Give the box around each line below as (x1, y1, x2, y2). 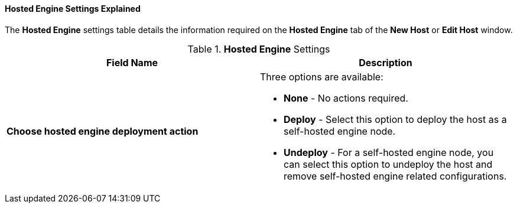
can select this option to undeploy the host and (284, 158, 493, 170)
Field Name (106, 56, 158, 69)
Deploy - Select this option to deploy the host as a (284, 113, 507, 125)
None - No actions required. (284, 92, 408, 104)
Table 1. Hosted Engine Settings (187, 43, 330, 55)
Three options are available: (260, 70, 383, 83)
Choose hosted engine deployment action (6, 125, 199, 137)
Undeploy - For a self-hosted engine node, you (284, 146, 494, 158)
